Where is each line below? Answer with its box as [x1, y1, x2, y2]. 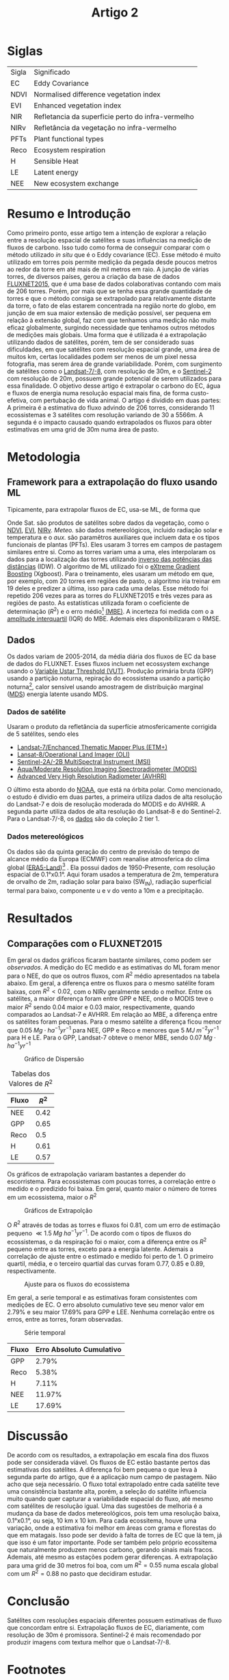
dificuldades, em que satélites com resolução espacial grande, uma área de [7, 345, 220, 354]
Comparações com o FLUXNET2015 [7, 937, 163, 950]
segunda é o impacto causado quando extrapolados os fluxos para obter [7, 418, 212, 426]
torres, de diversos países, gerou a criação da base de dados [7, 272, 180, 280]
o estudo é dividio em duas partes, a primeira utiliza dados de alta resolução [7, 793, 222, 801]
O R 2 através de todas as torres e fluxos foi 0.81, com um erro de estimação [7, 1220, 221, 1229]
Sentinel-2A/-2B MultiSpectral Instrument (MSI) [16, 758, 151, 766]
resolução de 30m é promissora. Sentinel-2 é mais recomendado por [7, 1631, 202, 1639]
